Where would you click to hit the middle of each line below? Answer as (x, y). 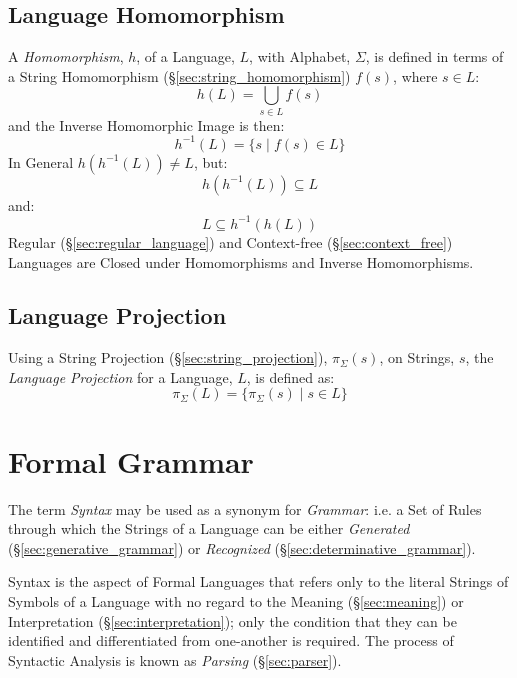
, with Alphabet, (300, 56)
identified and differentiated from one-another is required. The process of (231, 640)
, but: (210, 161)
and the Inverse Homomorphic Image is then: (146, 124)
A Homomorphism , (66, 56)
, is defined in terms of (434, 56)
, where (415, 75)
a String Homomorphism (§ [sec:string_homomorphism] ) (179, 75)
